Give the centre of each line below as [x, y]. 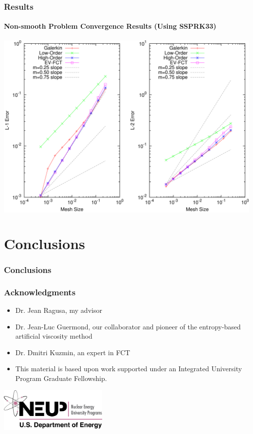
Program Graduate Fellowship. [61, 378]
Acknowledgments [40, 292]
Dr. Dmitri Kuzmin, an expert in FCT [73, 352]
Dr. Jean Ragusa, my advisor [59, 310]
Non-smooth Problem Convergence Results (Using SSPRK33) [110, 26]
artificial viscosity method [54, 336]
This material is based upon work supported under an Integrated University [129, 369]
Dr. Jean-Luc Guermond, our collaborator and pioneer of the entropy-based [128, 326]
